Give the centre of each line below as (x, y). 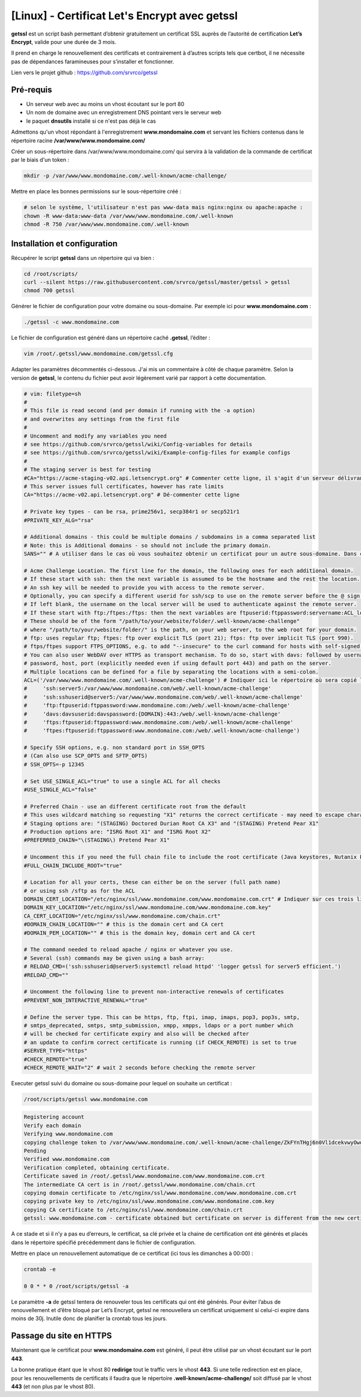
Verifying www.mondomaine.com (68, 1134)
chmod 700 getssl (49, 291)
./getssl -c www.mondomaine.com (72, 322)
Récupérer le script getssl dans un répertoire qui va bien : (83, 258)
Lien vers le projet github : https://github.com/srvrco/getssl (84, 73)
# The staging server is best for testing (87, 470)
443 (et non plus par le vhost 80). (53, 1386)
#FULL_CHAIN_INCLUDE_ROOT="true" (73, 866)
